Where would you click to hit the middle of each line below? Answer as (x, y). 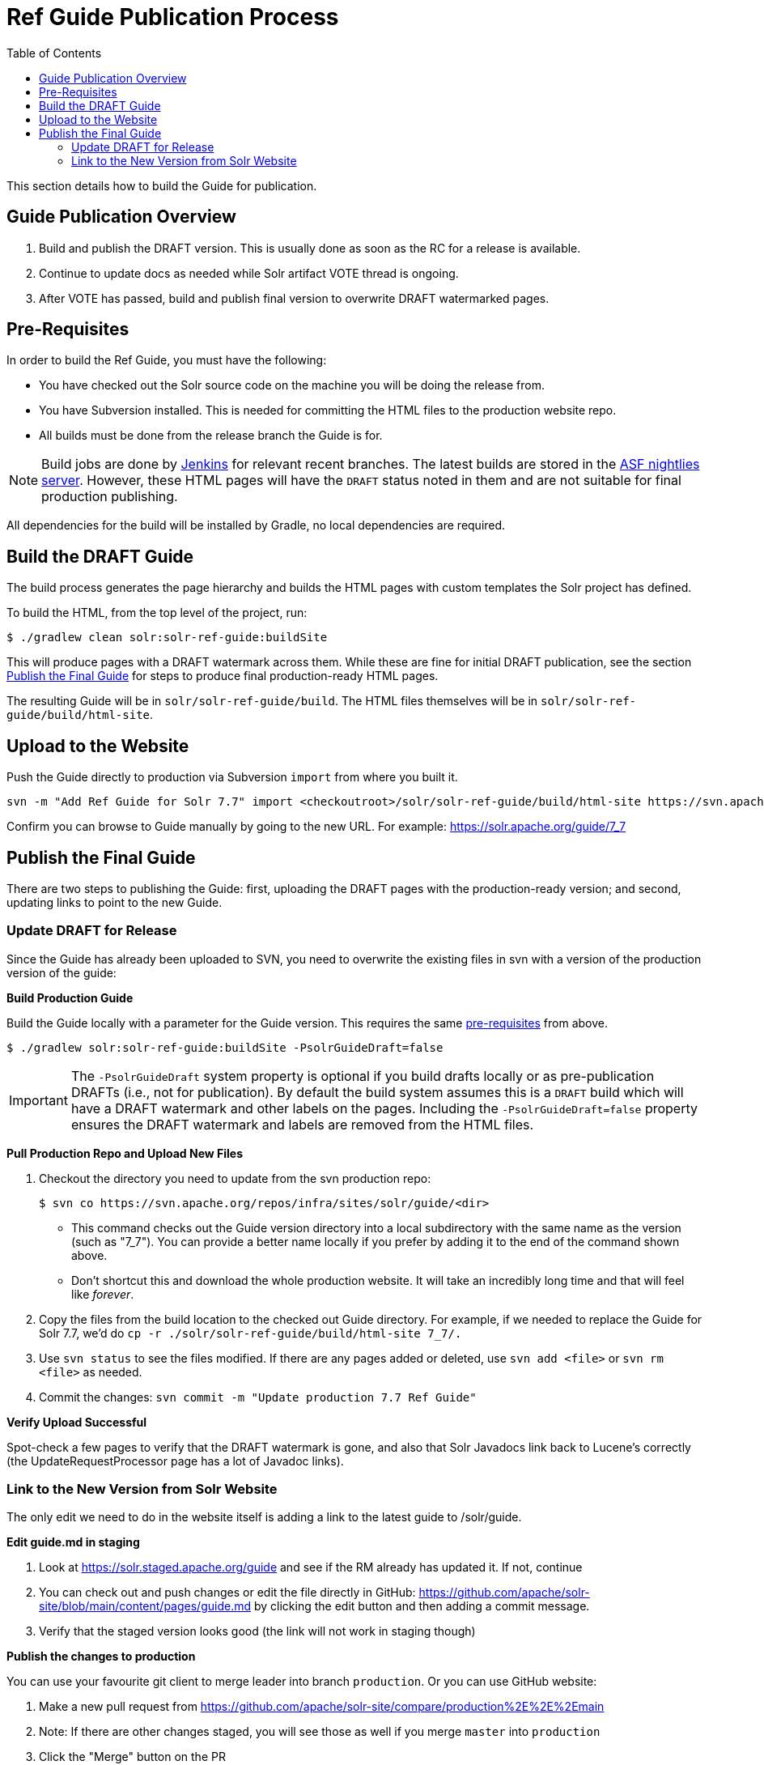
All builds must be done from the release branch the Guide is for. (211, 436)
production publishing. (110, 497)
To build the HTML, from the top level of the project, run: (157, 613)
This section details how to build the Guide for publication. (162, 185)
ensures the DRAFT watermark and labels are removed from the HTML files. (302, 1124)
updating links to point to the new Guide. (115, 902)
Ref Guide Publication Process (173, 17)
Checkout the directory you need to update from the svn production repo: (235, 1178)
